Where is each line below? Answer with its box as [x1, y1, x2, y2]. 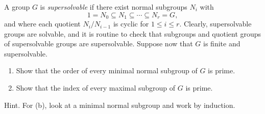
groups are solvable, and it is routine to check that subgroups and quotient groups [4, 28, 261, 39]
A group [4, 2, 30, 12]
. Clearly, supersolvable [179, 18, 252, 29]
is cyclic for [113, 18, 149, 29]
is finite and [203, 38, 240, 49]
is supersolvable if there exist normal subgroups [40, 2, 187, 12]
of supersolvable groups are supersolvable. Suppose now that [4, 38, 193, 49]
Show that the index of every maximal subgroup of [16, 82, 176, 93]
